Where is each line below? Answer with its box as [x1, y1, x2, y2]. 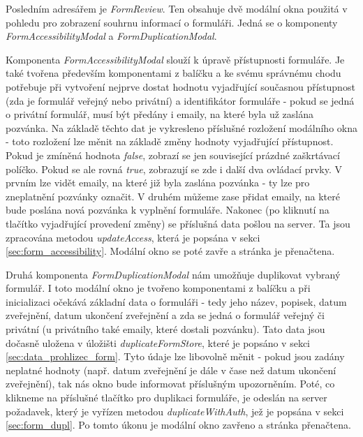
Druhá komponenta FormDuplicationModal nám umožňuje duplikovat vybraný [6, 267, 341, 281]
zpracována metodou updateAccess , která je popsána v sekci [6, 230, 260, 244]
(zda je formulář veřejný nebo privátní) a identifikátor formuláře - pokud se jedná [6, 93, 355, 108]
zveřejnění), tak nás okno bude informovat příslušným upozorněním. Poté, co [6, 376, 335, 391]
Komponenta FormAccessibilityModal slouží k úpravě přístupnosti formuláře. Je [6, 52, 345, 66]
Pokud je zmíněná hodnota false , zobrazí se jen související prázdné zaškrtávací [6, 147, 340, 162]
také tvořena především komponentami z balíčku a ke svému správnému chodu [6, 66, 341, 80]
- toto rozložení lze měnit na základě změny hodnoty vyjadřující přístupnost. [6, 134, 334, 149]
